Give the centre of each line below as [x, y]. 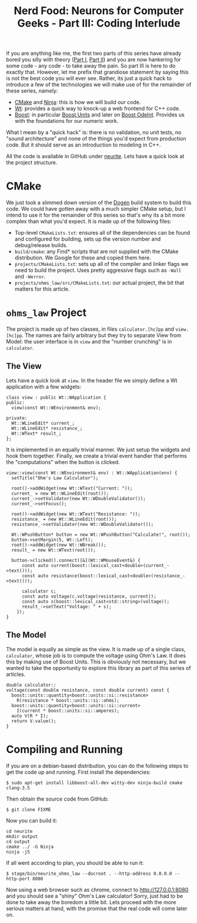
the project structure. [32, 162]
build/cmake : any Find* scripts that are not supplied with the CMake [96, 252]
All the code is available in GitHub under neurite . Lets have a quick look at [95, 156]
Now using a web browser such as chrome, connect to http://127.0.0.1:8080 [97, 889]
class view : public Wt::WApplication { [56, 397]
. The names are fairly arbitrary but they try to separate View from [101, 335]
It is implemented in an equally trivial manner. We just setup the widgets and [98, 449]
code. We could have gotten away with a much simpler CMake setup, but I [96, 209]
